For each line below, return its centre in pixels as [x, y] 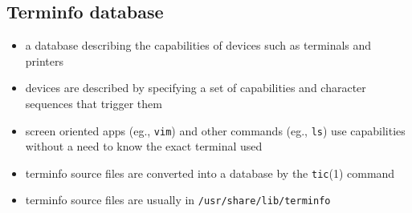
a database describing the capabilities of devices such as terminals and [198, 45]
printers [45, 60]
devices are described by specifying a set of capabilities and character [196, 88]
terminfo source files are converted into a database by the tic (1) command [210, 173]
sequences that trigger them [94, 103]
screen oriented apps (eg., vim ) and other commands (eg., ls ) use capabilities [215, 130]
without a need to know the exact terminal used [144, 146]
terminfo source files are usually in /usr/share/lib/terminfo [178, 200]
